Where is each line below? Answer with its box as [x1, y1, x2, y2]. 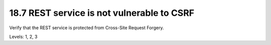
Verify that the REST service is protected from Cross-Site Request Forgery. [9, 25, 164, 31]
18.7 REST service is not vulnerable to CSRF [9, 7, 195, 18]
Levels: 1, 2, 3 [9, 34, 38, 40]
